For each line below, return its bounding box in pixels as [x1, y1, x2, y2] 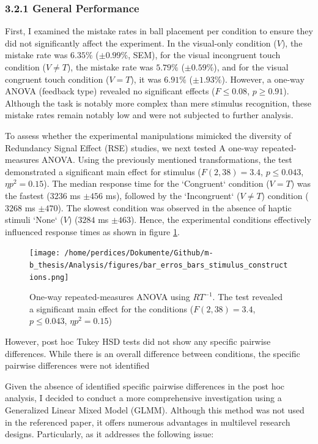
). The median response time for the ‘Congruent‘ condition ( [43, 177, 270, 190]
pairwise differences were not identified [5, 359, 150, 372]
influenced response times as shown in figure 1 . [5, 225, 180, 238]
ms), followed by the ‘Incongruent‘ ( [105, 189, 240, 201]
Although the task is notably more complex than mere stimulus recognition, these [5, 96, 311, 109]
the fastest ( [5, 189, 50, 201]
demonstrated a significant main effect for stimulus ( [5, 165, 201, 178]
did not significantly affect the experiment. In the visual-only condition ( [5, 36, 277, 49]
